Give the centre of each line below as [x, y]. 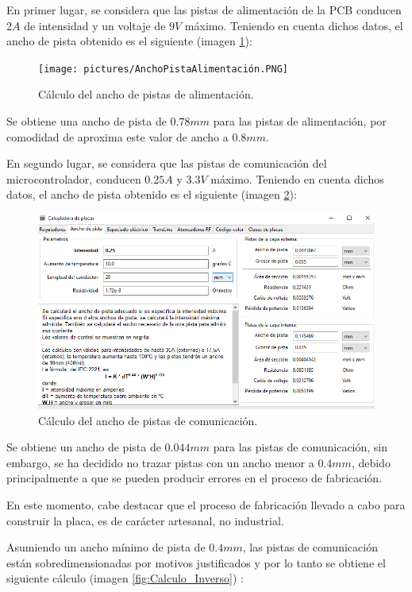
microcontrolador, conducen [74, 178]
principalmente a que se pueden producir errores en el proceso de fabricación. [194, 478]
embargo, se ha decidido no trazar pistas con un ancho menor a [160, 462]
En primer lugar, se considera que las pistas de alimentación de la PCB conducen [204, 10]
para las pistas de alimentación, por [300, 121]
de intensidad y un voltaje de [95, 25]
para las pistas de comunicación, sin [300, 447]
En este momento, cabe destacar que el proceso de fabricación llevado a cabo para [206, 505]
